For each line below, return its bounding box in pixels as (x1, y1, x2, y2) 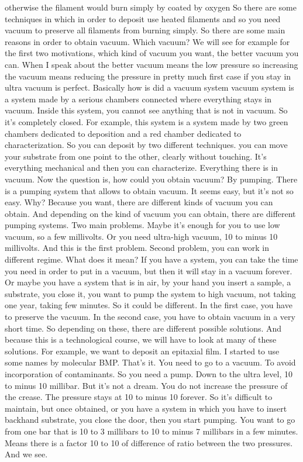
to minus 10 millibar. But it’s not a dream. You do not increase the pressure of (5, 379, 288, 391)
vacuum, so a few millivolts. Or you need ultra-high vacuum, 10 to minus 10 (5, 230, 278, 242)
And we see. (5, 448, 48, 460)
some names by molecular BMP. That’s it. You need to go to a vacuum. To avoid (5, 356, 296, 368)
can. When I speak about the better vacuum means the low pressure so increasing (5, 58, 298, 70)
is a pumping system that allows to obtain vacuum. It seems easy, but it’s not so (5, 184, 294, 196)
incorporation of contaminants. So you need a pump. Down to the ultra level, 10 (5, 368, 292, 380)
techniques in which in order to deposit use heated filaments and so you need (5, 12, 281, 25)
